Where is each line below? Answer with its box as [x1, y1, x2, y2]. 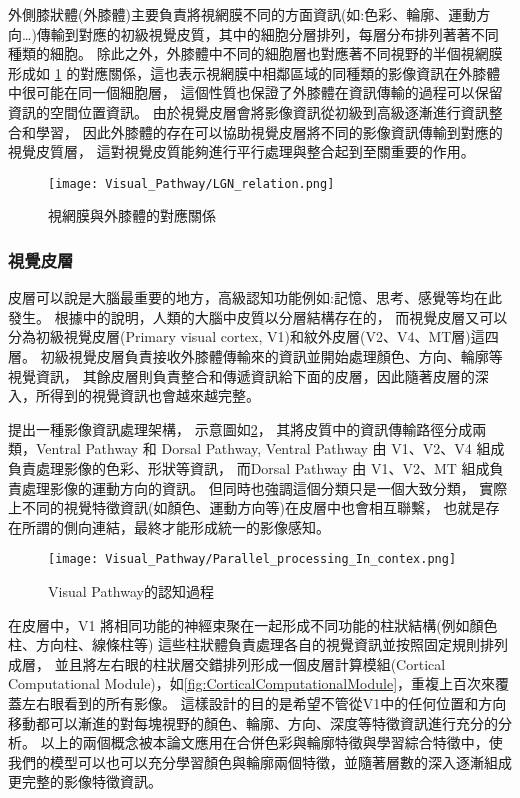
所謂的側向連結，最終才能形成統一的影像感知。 [21, 516, 330, 537]
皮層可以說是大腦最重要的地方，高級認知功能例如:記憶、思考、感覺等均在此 [8, 287, 502, 308]
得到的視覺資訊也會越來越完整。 [49, 385, 260, 406]
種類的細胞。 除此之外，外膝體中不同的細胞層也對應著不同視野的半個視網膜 [8, 43, 503, 64]
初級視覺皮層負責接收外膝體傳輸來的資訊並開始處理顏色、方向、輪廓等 [40, 346, 503, 366]
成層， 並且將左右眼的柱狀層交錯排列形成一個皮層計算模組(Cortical [8, 653, 446, 674]
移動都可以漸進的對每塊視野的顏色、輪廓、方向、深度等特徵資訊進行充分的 [8, 712, 498, 733]
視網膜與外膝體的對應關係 [48, 205, 216, 226]
